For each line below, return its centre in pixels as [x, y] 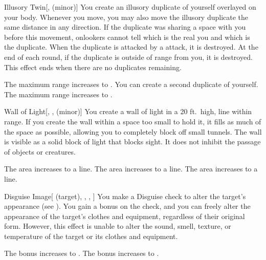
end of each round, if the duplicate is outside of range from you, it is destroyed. [128, 57]
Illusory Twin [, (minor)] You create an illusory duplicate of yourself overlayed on [130, 7]
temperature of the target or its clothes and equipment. [91, 236]
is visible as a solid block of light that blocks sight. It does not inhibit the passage [132, 142]
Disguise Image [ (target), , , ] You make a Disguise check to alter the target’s [125, 196]
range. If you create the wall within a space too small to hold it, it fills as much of [133, 121]
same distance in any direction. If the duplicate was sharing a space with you [125, 27]
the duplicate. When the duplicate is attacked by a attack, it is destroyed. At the [131, 47]
